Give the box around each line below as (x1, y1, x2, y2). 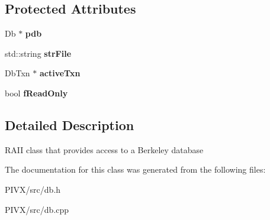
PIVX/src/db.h (5, 183, 61, 195)
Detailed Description (5, 115, 134, 134)
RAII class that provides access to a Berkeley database (5, 143, 204, 156)
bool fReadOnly (5, 86, 68, 99)
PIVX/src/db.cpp (5, 203, 69, 215)
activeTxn (39, 67, 81, 79)
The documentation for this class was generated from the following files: (5, 163, 266, 176)
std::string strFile (5, 47, 72, 59)
